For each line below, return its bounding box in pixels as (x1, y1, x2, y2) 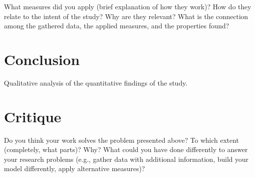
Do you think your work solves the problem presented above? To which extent (4, 134, 239, 145)
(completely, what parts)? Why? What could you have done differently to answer (4, 144, 248, 155)
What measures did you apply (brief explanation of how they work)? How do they (4, 1, 252, 11)
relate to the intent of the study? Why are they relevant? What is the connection (4, 11, 248, 21)
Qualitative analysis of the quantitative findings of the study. (4, 77, 188, 88)
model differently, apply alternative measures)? (4, 163, 145, 174)
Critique (4, 106, 61, 126)
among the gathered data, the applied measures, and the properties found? (4, 21, 229, 31)
